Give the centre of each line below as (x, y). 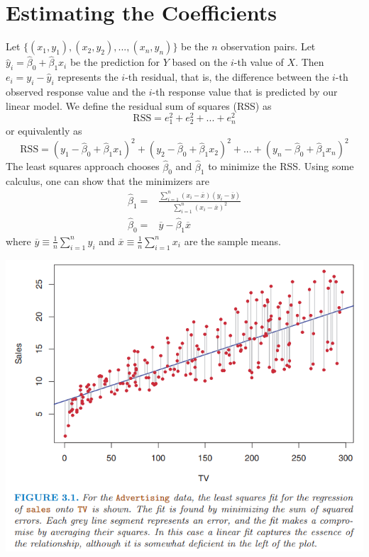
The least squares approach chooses (83, 166)
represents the (88, 77)
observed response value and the (76, 91)
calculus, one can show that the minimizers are (108, 181)
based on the (200, 62)
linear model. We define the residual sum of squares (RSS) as (139, 105)
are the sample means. (232, 241)
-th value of (259, 62)
